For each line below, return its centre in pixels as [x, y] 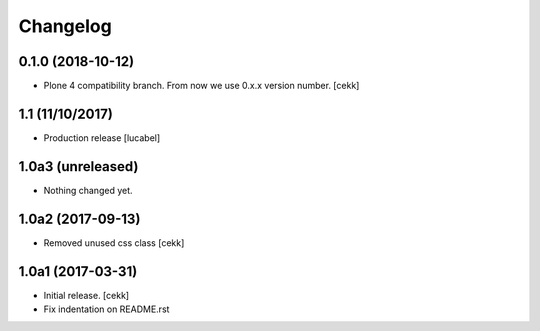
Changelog [65, 26]
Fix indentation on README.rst [106, 309]
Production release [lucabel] [102, 137]
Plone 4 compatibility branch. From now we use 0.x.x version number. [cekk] [201, 86]
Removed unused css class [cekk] [114, 242]
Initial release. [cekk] [86, 295]
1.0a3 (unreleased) [78, 166]
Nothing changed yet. [88, 190]
